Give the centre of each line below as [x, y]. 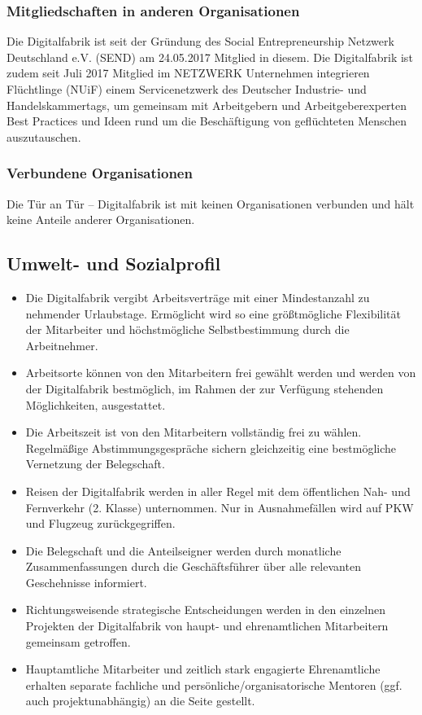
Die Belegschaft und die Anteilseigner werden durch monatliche [183, 550]
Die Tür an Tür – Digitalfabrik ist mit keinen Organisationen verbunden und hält [211, 203]
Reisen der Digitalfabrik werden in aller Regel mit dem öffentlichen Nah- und [218, 491]
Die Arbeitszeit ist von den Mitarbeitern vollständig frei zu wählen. [194, 432]
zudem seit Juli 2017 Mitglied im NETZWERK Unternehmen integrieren [188, 73]
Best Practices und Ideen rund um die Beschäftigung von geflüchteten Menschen [207, 121]
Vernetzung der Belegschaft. [95, 464]
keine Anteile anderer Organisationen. [101, 219]
